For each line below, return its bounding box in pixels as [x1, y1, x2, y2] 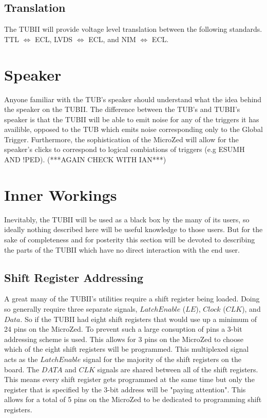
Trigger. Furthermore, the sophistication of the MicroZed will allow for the [4, 134, 239, 144]
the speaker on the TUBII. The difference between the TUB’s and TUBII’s [4, 104, 240, 115]
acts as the [4, 353, 38, 364]
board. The [4, 364, 40, 374]
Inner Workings [4, 184, 117, 205]
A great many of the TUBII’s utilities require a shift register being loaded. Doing [4, 293, 260, 304]
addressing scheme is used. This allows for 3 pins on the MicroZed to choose [4, 333, 243, 344]
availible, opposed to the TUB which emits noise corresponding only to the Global [4, 124, 263, 135]
